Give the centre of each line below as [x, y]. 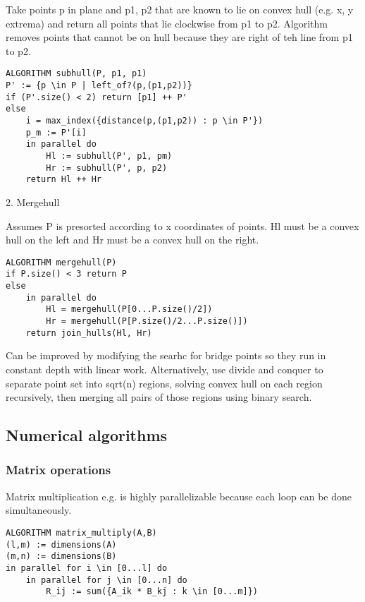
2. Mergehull [33, 201]
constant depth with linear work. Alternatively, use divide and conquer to [165, 369]
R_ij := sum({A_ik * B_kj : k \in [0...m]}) [152, 592]
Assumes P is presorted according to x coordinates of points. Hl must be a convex [182, 225]
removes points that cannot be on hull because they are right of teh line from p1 [179, 37]
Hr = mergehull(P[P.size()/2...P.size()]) [147, 321]
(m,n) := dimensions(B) [61, 556]
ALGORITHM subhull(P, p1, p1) [76, 74]
